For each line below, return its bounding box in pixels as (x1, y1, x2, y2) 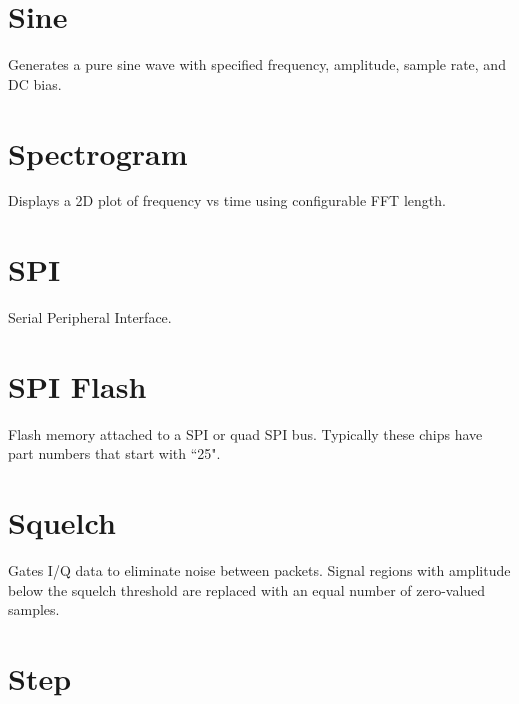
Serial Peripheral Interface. (8, 307, 172, 328)
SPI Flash (8, 365, 147, 406)
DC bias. (8, 73, 62, 94)
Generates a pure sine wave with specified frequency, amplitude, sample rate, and (8, 54, 506, 75)
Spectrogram (8, 132, 188, 173)
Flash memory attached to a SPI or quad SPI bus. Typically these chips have (8, 423, 483, 444)
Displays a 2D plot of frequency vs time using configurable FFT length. (8, 190, 446, 211)
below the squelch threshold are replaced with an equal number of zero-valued (8, 579, 486, 600)
